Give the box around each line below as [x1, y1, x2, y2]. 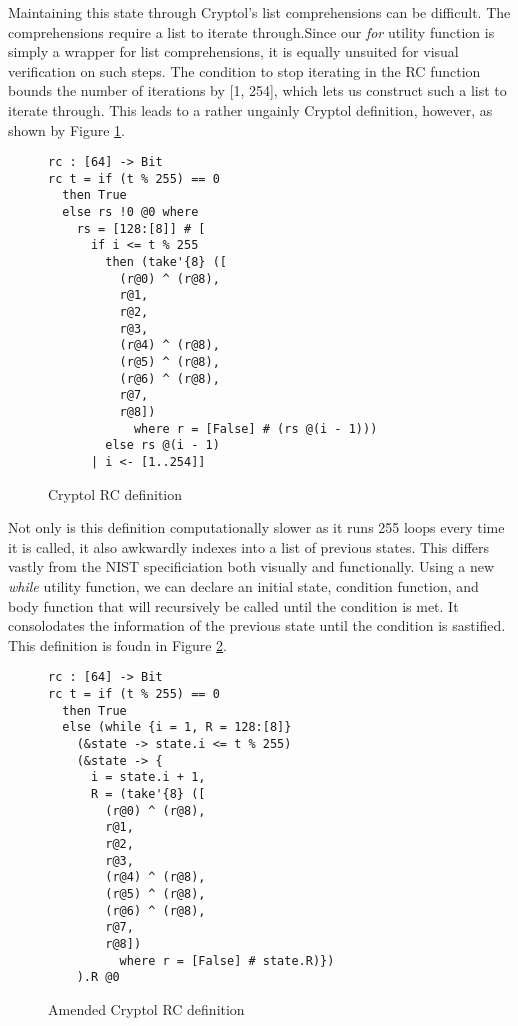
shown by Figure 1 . [8, 119, 125, 140]
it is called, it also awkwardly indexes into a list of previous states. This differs [8, 536, 490, 557]
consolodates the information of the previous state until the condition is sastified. [8, 615, 506, 636]
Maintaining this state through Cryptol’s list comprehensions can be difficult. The [8, 2, 511, 22]
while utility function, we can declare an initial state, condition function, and [8, 576, 479, 596]
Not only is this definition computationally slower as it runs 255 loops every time [8, 517, 505, 538]
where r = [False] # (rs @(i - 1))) [133, 421, 378, 436]
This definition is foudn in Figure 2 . [8, 634, 228, 655]
